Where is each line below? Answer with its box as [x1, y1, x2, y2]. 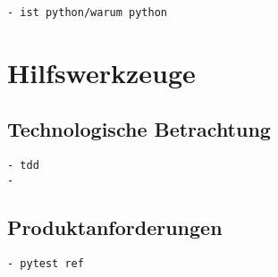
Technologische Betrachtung [7, 115, 271, 143]
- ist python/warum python [7, 6, 167, 19]
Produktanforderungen [7, 213, 223, 240]
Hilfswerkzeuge [7, 54, 196, 90]
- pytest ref [7, 256, 84, 270]
